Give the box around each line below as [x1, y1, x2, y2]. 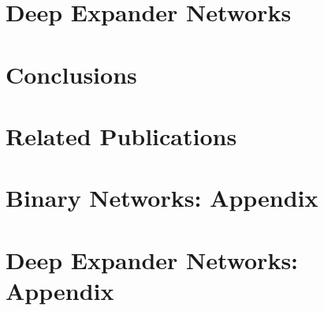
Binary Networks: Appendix [6, 182, 318, 214]
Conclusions [6, 58, 137, 90]
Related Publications [6, 119, 237, 152]
